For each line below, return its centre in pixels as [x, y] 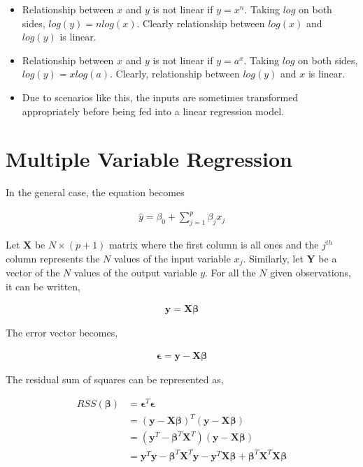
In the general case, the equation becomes [95, 192]
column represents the [53, 258]
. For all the [230, 273]
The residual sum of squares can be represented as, [115, 379]
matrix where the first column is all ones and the [214, 245]
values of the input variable [172, 258]
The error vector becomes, [62, 333]
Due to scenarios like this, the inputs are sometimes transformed [160, 97]
